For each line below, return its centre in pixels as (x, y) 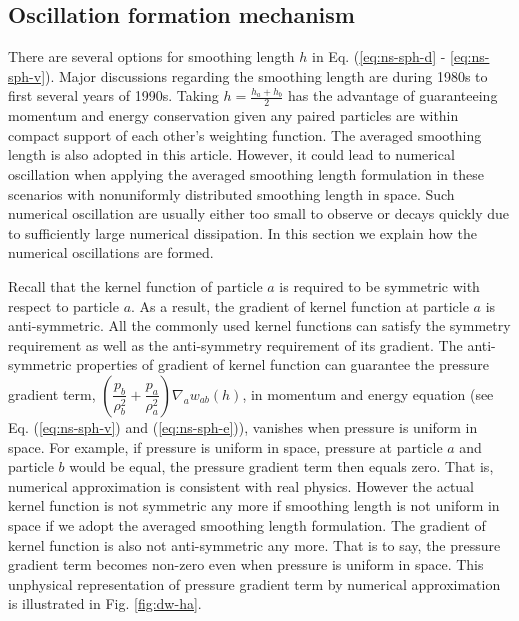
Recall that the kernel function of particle (135, 285)
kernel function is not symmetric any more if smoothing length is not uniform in (254, 505)
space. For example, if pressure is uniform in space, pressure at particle (225, 446)
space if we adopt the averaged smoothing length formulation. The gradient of (247, 524)
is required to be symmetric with (379, 285)
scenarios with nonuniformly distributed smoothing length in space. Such (231, 193)
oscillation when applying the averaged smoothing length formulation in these (246, 174)
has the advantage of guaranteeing (393, 95)
